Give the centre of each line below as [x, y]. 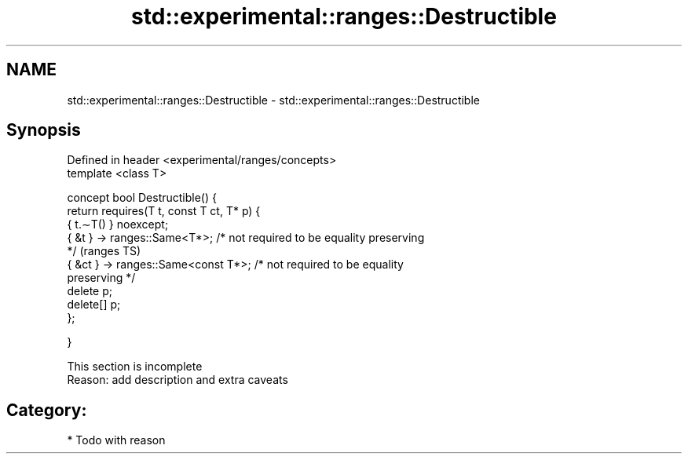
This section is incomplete [135, 367]
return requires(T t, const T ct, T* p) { [164, 211]
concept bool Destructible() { [142, 198]
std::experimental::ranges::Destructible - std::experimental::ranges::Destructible [273, 100]
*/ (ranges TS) [104, 251]
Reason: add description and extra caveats [177, 380]
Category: [47, 410]
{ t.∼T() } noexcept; [118, 225]
